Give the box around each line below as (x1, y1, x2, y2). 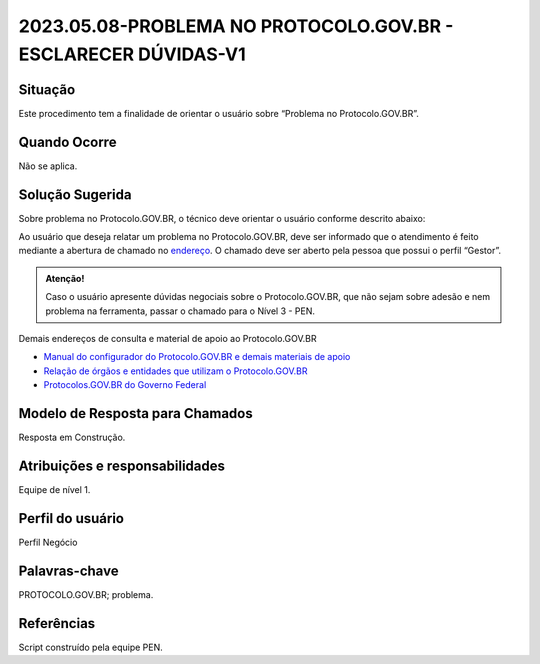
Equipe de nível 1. (18, 484, 91, 495)
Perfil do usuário (18, 510, 125, 527)
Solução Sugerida (18, 186, 132, 203)
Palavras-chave (18, 562, 119, 579)
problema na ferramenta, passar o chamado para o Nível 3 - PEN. (45, 305, 315, 317)
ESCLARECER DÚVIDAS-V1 (18, 43, 247, 65)
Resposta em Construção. (18, 431, 126, 444)
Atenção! (45, 272, 85, 284)
